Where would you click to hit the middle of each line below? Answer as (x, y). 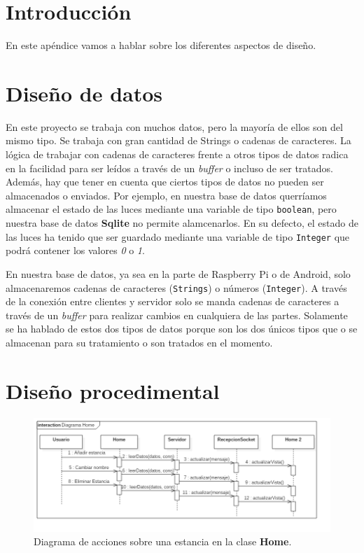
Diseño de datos (84, 93)
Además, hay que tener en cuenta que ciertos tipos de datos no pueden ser (165, 182)
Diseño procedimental (113, 390)
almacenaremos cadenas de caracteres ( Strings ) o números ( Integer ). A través (176, 287)
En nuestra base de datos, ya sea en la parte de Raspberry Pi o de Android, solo (178, 273)
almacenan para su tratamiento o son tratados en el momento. (139, 342)
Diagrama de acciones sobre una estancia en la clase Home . (163, 541)
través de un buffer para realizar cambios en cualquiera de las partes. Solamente (177, 315)
